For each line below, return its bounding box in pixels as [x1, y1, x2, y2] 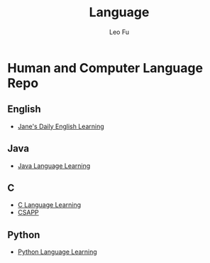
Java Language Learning [17, 161, 91, 170]
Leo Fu [109, 28, 130, 36]
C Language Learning [17, 201, 82, 209]
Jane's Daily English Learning [17, 122, 104, 130]
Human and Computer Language [7, 60, 204, 76]
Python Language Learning [17, 247, 97, 256]
